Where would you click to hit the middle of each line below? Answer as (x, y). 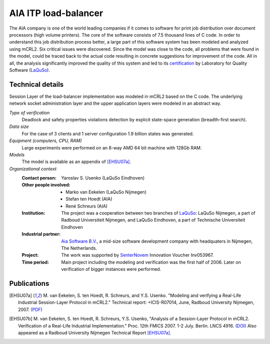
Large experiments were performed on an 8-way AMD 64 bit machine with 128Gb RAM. (112, 147)
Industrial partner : (41, 234)
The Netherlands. (79, 248)
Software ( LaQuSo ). (29, 70)
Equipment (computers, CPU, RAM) (45, 141)
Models (17, 154)
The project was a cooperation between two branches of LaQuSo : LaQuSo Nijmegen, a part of (158, 213)
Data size (19, 127)
